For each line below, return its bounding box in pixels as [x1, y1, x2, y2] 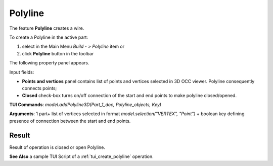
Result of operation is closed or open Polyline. [9, 144, 106, 150]
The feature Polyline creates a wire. [9, 25, 84, 31]
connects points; [22, 86, 57, 92]
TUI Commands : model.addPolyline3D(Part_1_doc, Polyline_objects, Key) [9, 102, 162, 108]
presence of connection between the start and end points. [9, 118, 131, 124]
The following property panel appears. [9, 60, 89, 66]
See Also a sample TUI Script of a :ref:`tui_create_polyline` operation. [9, 153, 154, 159]
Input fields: [9, 69, 34, 75]
